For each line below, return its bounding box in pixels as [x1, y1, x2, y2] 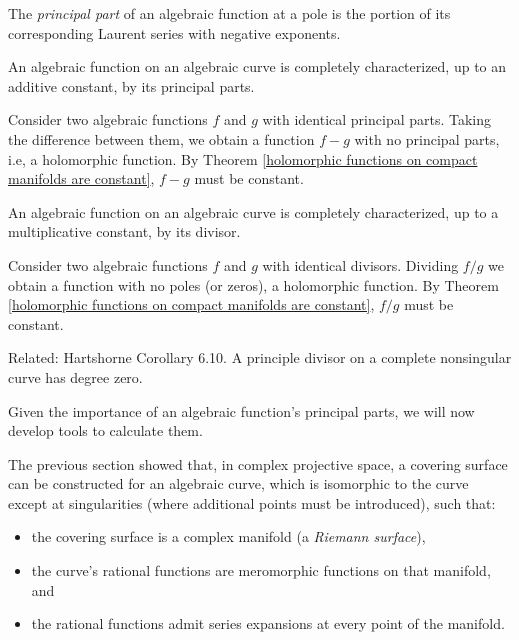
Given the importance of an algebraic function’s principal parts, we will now [8, 400, 475, 421]
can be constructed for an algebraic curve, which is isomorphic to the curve [8, 473, 469, 494]
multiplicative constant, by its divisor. [8, 221, 241, 242]
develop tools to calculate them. [8, 420, 203, 441]
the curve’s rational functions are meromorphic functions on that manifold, [31, 560, 491, 581]
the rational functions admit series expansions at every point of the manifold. [31, 613, 505, 634]
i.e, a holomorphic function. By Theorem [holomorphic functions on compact [8, 148, 478, 169]
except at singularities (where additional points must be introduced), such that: [8, 492, 496, 513]
